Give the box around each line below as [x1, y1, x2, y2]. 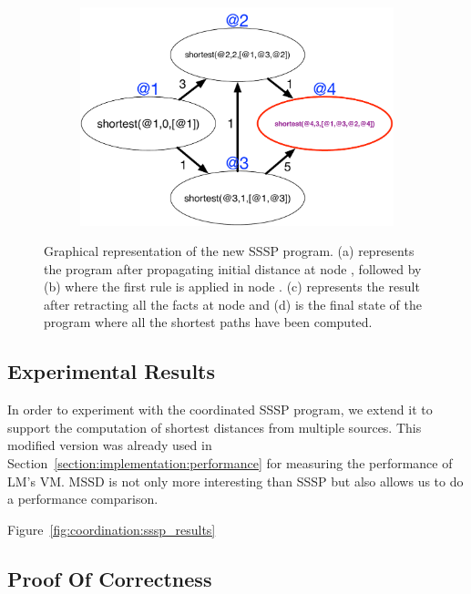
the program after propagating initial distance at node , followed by [44, 259, 422, 278]
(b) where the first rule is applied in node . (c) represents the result [44, 277, 420, 296]
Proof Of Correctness [7, 564, 212, 592]
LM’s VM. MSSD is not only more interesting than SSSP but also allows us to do [7, 471, 464, 490]
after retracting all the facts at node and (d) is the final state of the [44, 294, 422, 313]
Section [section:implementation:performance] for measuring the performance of [7, 454, 453, 473]
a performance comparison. [7, 489, 159, 508]
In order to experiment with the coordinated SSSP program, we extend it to [7, 400, 433, 419]
